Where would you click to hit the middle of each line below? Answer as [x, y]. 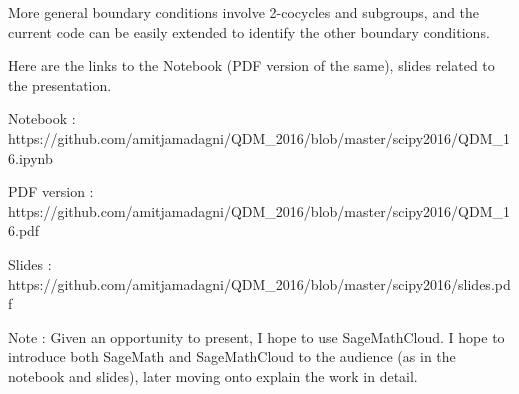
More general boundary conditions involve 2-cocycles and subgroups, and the [244, 12]
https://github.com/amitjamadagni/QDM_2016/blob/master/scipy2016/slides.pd [259, 283]
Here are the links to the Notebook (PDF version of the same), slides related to [251, 65]
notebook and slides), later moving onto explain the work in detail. [213, 375]
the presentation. [60, 84]
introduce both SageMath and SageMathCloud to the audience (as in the [232, 356]
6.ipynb [30, 157]
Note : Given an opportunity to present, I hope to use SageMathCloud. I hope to [256, 336]
